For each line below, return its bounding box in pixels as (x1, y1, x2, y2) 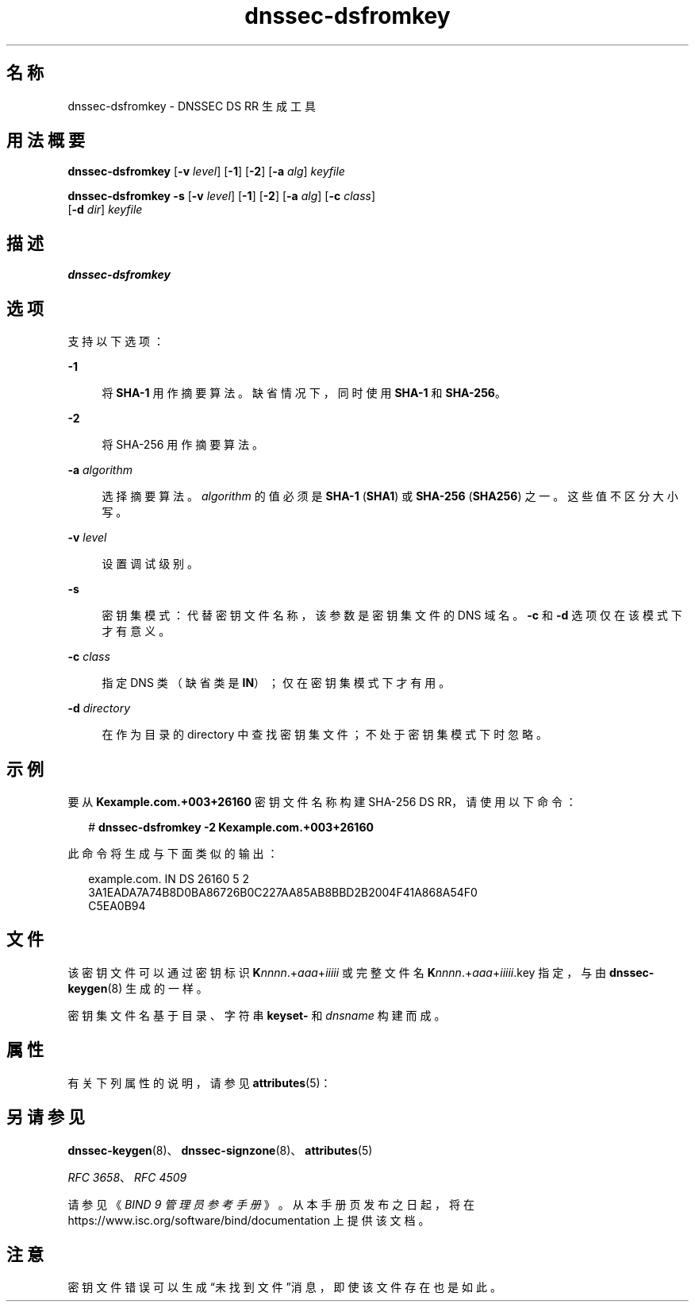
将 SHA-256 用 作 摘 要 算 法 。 (102, 438, 263, 452)
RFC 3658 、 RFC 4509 (67, 1170, 187, 1184)
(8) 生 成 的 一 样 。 (107, 981, 208, 995)
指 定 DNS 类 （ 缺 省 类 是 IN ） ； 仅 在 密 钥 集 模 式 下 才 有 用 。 (102, 676, 451, 690)
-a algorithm (67, 463, 132, 477)
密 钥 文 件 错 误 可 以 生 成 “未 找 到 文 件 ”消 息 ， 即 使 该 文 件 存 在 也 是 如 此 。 (67, 1280, 501, 1294)
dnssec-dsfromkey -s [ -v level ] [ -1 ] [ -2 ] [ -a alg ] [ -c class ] (67, 189, 376, 203)
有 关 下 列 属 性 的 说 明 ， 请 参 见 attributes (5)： (67, 1075, 332, 1090)
